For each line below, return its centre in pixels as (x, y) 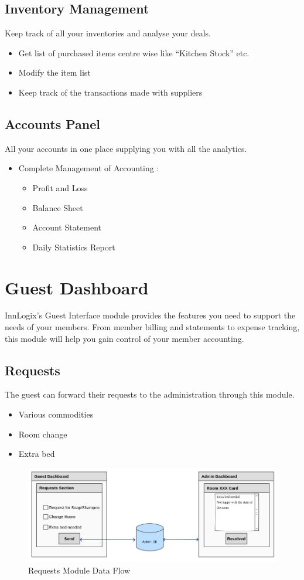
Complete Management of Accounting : (89, 168)
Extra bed (37, 454)
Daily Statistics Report (74, 247)
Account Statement (67, 227)
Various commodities (56, 414)
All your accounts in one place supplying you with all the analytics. (126, 148)
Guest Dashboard (77, 287)
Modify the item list (54, 72)
